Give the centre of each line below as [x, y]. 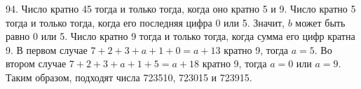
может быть [320, 22]
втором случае [36, 63]
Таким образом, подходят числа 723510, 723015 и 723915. [129, 77]
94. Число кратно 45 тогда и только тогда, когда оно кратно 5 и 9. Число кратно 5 [181, 8]
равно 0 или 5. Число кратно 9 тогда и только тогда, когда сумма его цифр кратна [180, 36]
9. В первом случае [47, 49]
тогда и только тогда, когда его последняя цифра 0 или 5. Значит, [145, 22]
